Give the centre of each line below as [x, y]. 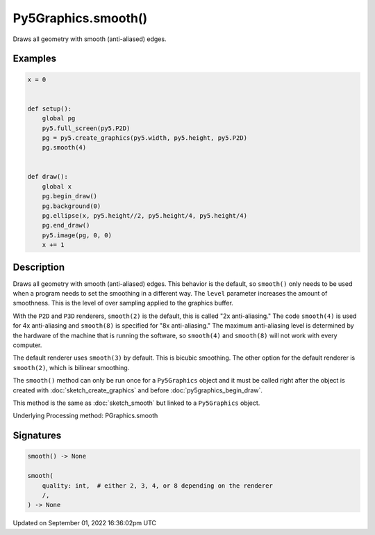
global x [57, 186]
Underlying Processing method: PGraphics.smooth [85, 416]
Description [39, 267]
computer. [27, 345]
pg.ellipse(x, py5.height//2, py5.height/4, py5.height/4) [145, 216]
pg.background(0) [72, 206]
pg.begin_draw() [69, 196]
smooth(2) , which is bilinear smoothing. [71, 367]
